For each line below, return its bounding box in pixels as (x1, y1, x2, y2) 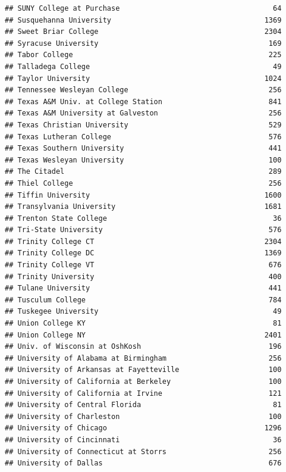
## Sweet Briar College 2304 (5, 27, 282, 36)
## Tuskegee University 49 (5, 307, 282, 316)
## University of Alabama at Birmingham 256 (5, 354, 282, 362)
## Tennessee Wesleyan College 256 (5, 86, 282, 95)
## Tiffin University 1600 (5, 190, 282, 199)
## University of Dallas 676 (5, 459, 282, 468)
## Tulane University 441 (5, 284, 282, 293)
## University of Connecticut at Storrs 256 (5, 447, 282, 456)
